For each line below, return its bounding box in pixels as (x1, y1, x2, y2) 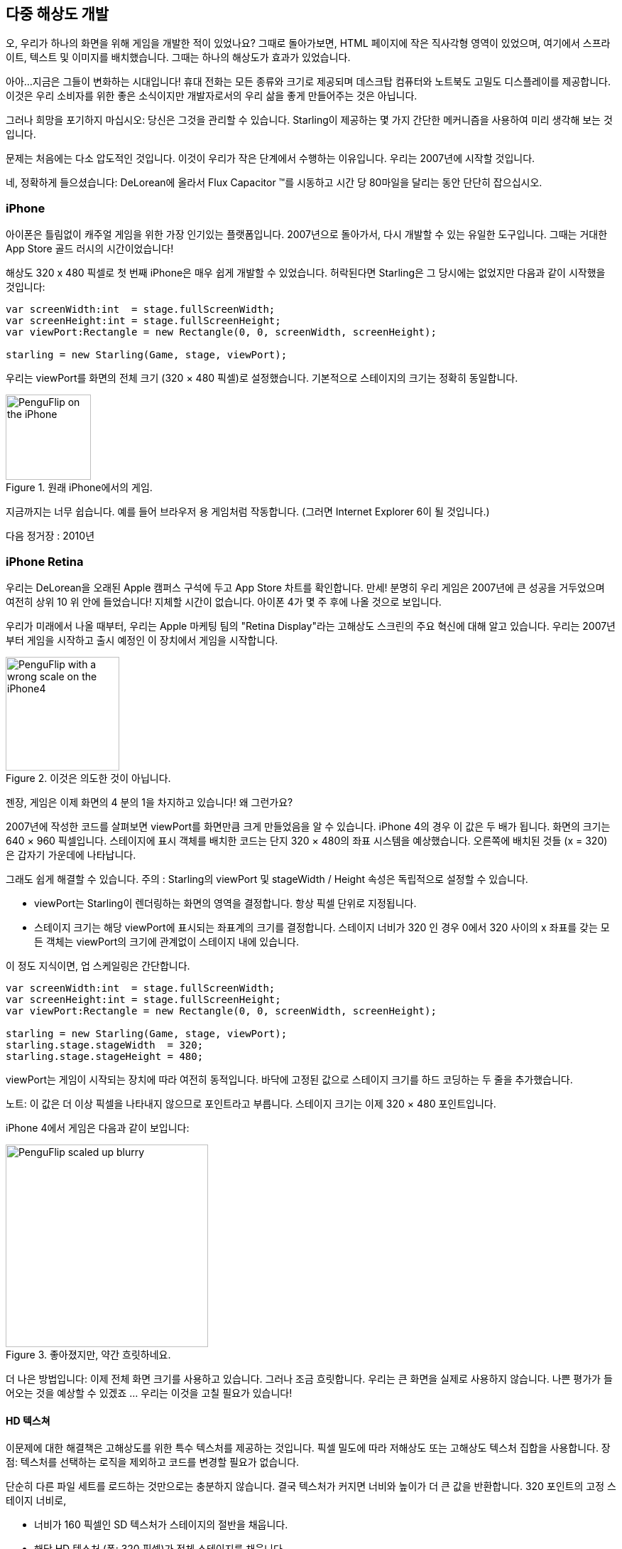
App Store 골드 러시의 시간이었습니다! (6, 242, 174, 255)
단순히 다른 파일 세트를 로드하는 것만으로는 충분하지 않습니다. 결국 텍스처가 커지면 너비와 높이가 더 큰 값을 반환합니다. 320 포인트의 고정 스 (6, 1480, 616, 1493)
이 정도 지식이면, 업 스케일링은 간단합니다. (6, 959, 190, 972)
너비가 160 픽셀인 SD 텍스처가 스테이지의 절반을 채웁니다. (34, 1518, 288, 1531)
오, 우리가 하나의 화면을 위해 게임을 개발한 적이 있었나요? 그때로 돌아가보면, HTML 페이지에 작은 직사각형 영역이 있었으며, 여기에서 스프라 (6, 37, 611, 50)
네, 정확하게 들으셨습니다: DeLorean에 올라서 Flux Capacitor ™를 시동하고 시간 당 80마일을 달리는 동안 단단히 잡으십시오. (6, 176, 542, 189)
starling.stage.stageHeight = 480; (6, 1050, 204, 1062)
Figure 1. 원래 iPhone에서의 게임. (6, 481, 153, 494)
